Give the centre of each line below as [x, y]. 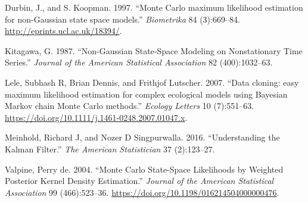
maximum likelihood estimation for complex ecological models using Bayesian [146, 94]
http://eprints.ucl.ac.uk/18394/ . [63, 31]
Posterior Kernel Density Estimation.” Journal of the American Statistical [139, 181]
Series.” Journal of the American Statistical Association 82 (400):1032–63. [139, 62]
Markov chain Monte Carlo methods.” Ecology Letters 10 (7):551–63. [130, 106]
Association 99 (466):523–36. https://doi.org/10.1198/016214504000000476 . [142, 192]
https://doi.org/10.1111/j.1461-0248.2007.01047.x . [96, 117]
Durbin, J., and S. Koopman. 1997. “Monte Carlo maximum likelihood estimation [154, 7]
